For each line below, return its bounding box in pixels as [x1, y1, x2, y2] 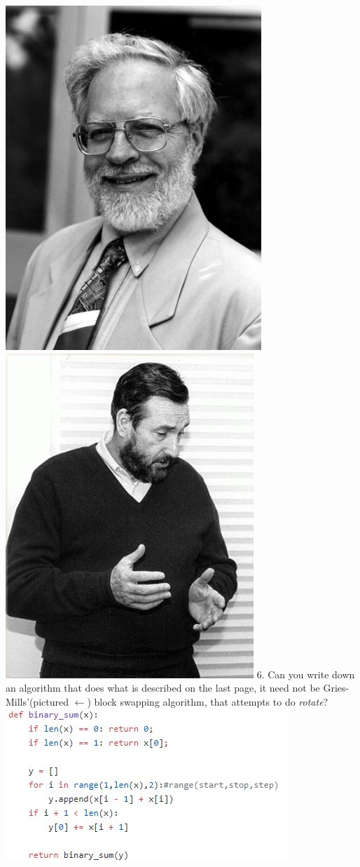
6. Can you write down [256, 666, 355, 681]
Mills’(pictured [6, 694, 69, 708]
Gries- [323, 680, 349, 695]
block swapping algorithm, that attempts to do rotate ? [94, 694, 328, 708]
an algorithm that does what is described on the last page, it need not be [6, 680, 320, 695]
